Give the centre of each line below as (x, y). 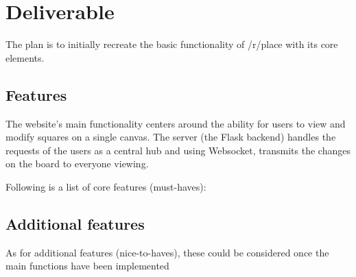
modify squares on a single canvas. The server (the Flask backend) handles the (171, 137)
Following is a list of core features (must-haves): (106, 186)
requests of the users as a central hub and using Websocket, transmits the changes (178, 150)
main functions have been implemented (87, 266)
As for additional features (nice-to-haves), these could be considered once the (167, 252)
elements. (25, 57)
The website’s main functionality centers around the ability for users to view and (176, 123)
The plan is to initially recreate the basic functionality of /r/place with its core (172, 44)
